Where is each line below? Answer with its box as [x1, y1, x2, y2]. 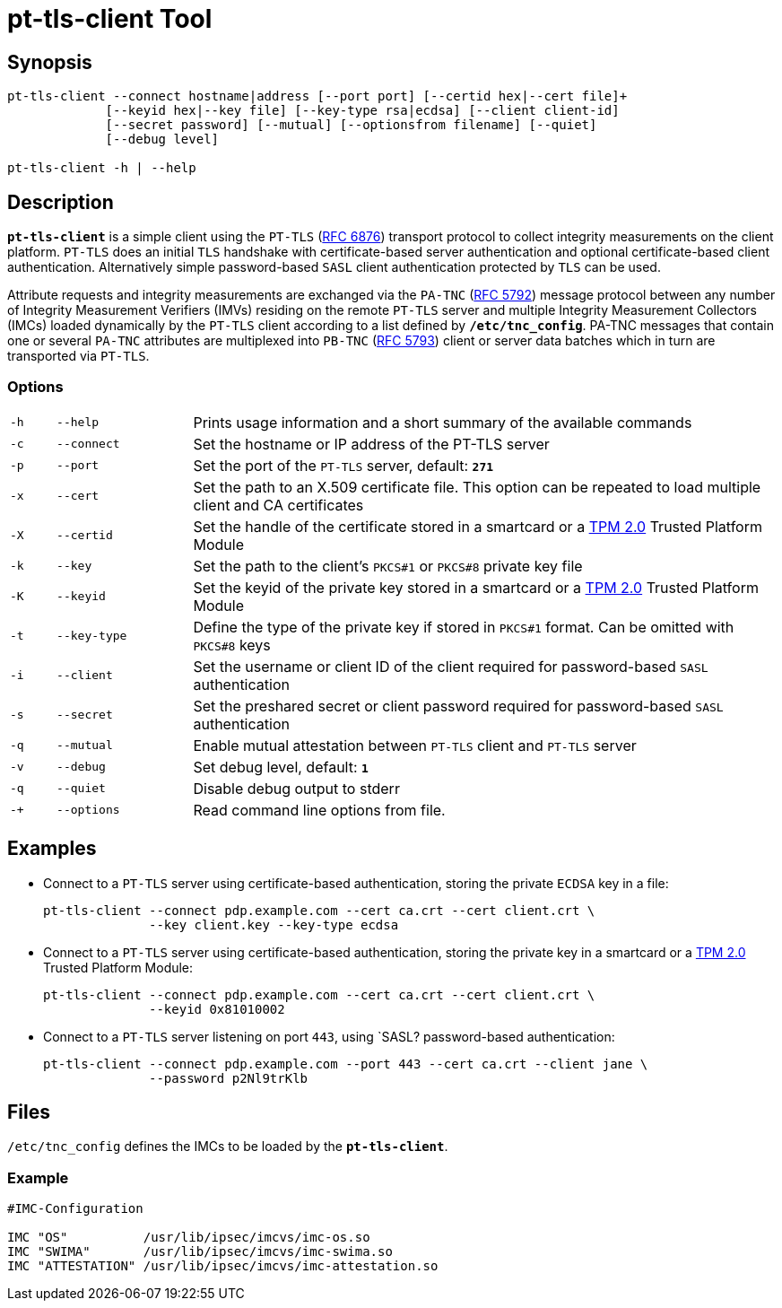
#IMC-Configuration [7, 1201, 143, 1216]
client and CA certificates [193, 495, 364, 514]
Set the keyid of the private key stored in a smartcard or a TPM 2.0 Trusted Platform [193, 578, 759, 597]
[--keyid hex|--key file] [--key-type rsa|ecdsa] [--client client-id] [105, 103, 620, 118]
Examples [7, 837, 97, 860]
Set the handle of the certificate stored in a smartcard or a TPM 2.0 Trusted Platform [193, 517, 762, 536]
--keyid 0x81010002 [149, 1001, 285, 1016]
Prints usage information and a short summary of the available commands [193, 413, 692, 432]
